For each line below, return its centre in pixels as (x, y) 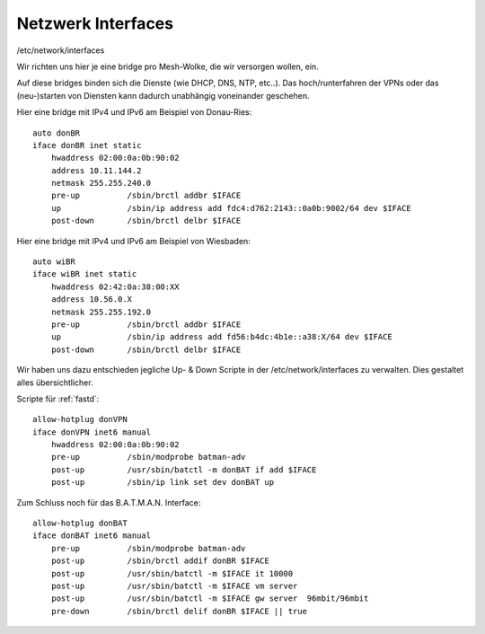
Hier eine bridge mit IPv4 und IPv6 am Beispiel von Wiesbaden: (133, 241)
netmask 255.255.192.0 (101, 312)
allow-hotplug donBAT (80, 524)
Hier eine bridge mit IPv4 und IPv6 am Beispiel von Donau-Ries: (134, 112)
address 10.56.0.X (92, 299)
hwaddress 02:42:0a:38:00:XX (115, 286)
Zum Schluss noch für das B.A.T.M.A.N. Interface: (109, 502)
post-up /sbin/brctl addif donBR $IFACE (160, 561)
